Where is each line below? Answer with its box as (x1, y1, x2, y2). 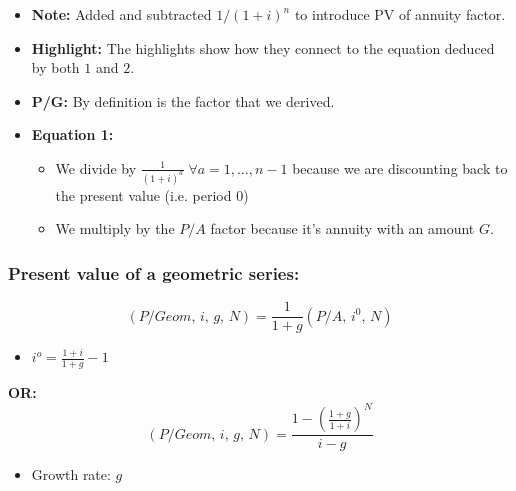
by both (31, 57, 80, 78)
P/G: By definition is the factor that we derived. (31, 90, 335, 111)
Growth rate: (31, 464, 111, 485)
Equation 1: (31, 124, 114, 145)
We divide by (55, 157, 137, 178)
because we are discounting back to (292, 157, 508, 178)
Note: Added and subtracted (31, 4, 212, 24)
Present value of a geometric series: (8, 260, 300, 285)
